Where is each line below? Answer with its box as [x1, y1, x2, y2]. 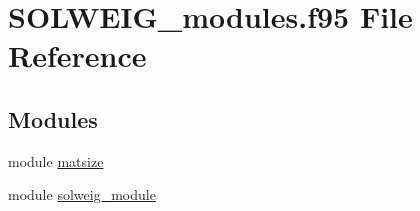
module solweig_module [8, 184, 156, 205]
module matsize [8, 150, 104, 171]
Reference [8, 35, 147, 76]
